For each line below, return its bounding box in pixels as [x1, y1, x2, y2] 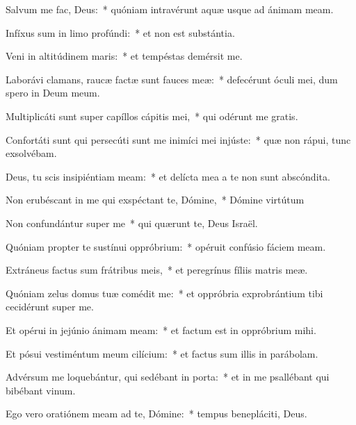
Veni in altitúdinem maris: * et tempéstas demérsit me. [6, 49, 243, 63]
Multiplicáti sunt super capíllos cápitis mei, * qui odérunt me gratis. [6, 108, 298, 123]
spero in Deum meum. [6, 85, 100, 100]
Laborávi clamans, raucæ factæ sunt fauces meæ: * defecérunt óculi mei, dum [6, 72, 338, 86]
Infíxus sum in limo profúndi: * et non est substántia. [6, 25, 235, 40]
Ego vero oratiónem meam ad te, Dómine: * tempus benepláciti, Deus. [6, 406, 307, 421]
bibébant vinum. [6, 383, 76, 397]
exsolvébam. [6, 146, 57, 160]
